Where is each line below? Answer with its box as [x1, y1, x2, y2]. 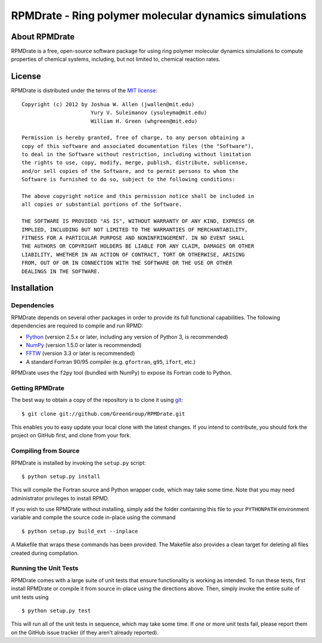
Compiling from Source [11, 447, 80, 455]
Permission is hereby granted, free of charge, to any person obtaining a [21, 134, 245, 141]
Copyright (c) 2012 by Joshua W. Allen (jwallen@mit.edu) [21, 101, 195, 107]
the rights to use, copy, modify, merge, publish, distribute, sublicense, [21, 159, 248, 166]
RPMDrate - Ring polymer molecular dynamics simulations [11, 9, 307, 22]
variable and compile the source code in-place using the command [11, 514, 176, 521]
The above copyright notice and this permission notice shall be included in [21, 193, 255, 200]
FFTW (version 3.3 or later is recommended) [26, 350, 135, 357]
